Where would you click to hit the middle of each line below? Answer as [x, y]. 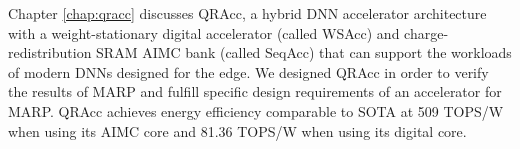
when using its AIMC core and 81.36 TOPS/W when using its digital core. [237, 130]
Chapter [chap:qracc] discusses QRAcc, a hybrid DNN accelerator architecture [247, 13]
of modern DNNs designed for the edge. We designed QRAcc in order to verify [248, 71]
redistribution [50, 52]
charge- [426, 32]
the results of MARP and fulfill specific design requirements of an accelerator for [255, 91]
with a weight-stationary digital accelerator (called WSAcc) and [204, 32]
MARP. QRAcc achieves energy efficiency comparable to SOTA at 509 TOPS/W [256, 110]
